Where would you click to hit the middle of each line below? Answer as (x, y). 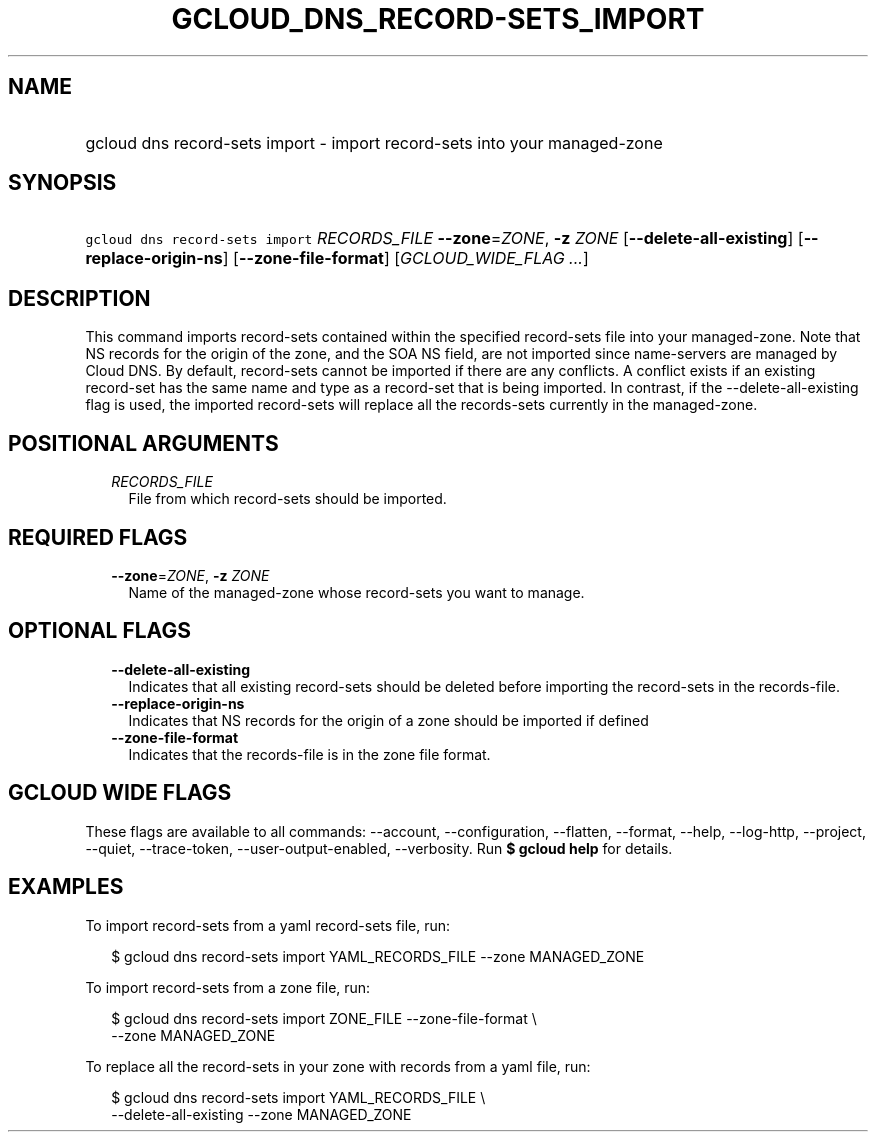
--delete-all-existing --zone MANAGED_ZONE (261, 1114)
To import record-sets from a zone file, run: (228, 987)
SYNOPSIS (62, 183)
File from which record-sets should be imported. (287, 499)
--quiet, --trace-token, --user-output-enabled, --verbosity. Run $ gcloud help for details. (379, 848)
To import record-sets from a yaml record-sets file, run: (268, 925)
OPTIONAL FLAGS (99, 631)
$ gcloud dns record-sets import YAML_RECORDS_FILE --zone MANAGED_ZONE (378, 956)
